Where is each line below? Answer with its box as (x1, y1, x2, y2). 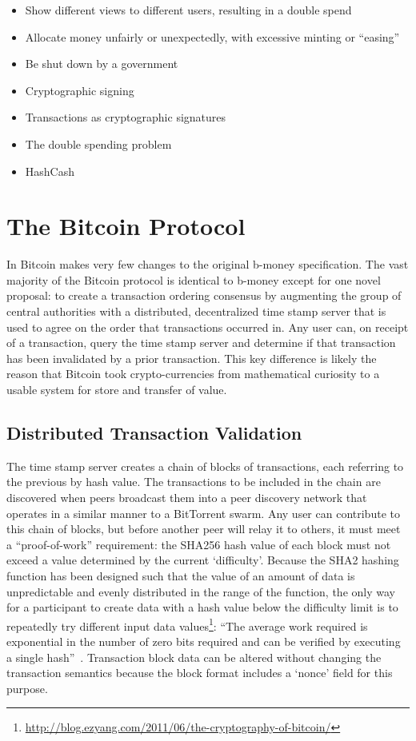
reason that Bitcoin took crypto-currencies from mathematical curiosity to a (6, 365, 380, 382)
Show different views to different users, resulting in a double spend (25, 2, 352, 18)
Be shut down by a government (25, 55, 178, 72)
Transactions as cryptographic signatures (25, 109, 226, 125)
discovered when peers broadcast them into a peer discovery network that (6, 489, 367, 506)
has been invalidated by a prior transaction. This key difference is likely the (6, 349, 377, 366)
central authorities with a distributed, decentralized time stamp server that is (6, 303, 386, 320)
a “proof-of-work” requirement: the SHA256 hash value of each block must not (6, 536, 391, 552)
